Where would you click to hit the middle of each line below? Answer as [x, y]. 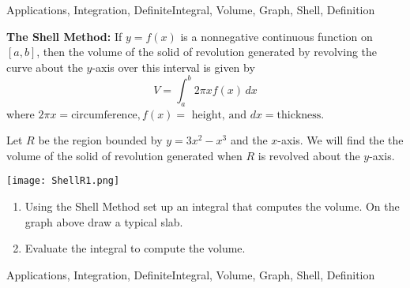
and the [249, 140]
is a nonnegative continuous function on [276, 36]
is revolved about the [309, 155]
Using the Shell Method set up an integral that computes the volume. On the [212, 206]
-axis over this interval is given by [173, 67]
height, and [219, 115]
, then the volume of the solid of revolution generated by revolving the [207, 52]
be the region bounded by [100, 140]
